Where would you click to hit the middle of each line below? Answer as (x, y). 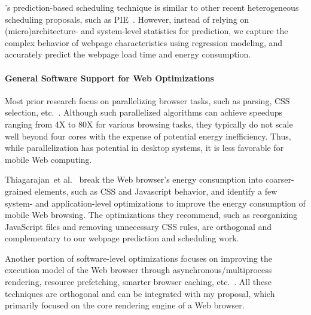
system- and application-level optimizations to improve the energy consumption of (155, 203)
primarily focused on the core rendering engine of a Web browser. (125, 305)
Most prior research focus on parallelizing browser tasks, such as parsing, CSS (147, 100)
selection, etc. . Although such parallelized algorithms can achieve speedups (144, 112)
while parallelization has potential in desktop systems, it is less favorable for (144, 148)
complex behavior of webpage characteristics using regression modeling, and (144, 42)
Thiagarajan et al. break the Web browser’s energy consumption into (134, 179)
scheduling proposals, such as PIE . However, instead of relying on (127, 19)
